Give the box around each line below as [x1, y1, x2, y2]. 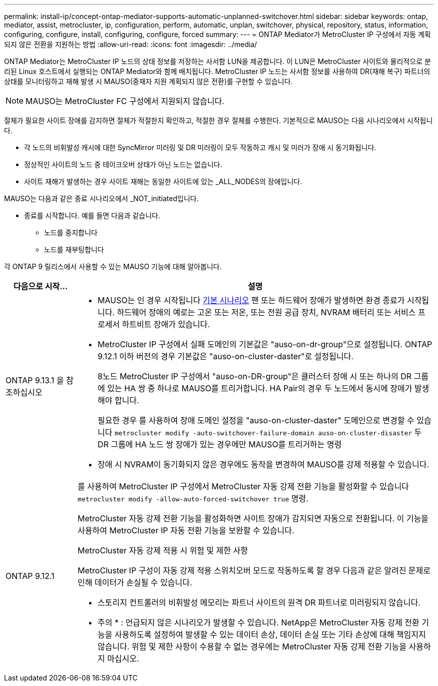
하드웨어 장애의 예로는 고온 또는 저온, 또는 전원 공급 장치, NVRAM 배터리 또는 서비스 [116, 307, 416, 317]
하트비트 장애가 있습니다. [121, 319, 210, 329]
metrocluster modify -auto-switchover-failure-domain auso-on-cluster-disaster [114, 429, 412, 437]
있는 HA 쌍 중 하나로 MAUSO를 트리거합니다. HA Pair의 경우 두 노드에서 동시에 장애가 [107, 383, 412, 393]
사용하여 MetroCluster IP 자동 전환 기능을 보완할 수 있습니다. [77, 525, 294, 535]
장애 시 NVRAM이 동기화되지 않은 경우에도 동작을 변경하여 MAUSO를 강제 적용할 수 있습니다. [97, 459, 429, 469]
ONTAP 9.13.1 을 [5, 375, 64, 385]
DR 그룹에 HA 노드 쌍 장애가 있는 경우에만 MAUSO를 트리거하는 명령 [97, 439, 342, 449]
